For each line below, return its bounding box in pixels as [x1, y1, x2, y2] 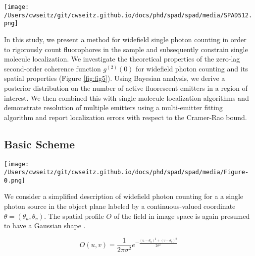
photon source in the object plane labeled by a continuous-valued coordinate [4, 201, 236, 211]
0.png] [4, 177, 25, 184]
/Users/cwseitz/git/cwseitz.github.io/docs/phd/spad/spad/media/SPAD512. [4, 11, 253, 19]
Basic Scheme [4, 136, 75, 151]
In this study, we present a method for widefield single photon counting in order [4, 34, 247, 44]
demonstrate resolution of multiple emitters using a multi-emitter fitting [4, 102, 223, 113]
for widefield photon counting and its [136, 63, 248, 73]
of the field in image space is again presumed [113, 210, 250, 221]
